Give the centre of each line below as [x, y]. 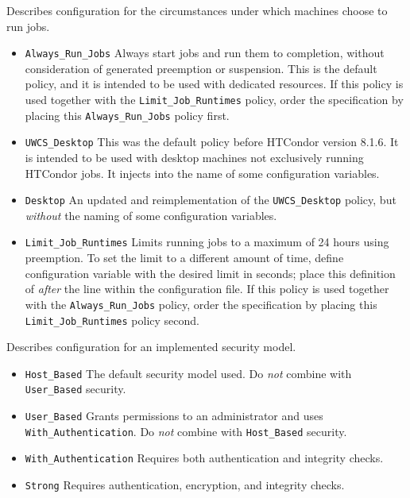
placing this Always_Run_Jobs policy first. [127, 115]
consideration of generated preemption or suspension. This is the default [201, 68]
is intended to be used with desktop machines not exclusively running [194, 157]
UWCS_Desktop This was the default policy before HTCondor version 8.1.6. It [212, 142]
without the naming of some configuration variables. [151, 215]
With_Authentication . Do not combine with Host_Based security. [186, 431]
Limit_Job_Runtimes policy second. [112, 320]
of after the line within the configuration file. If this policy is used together [207, 289]
